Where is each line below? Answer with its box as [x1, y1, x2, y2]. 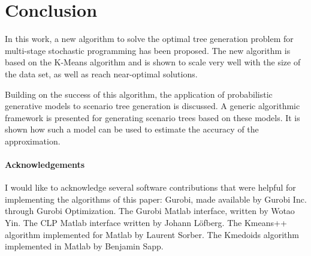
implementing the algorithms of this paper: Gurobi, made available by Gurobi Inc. [5, 192, 307, 205]
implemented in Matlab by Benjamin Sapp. [5, 240, 164, 252]
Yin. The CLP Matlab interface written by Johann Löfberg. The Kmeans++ [5, 216, 287, 229]
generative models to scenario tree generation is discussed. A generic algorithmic [5, 100, 300, 112]
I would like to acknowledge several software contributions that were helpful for [5, 181, 296, 194]
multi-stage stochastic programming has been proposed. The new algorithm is [5, 44, 291, 56]
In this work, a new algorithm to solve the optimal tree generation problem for [5, 32, 294, 45]
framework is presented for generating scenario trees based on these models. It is [5, 111, 300, 124]
